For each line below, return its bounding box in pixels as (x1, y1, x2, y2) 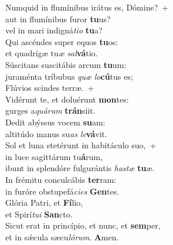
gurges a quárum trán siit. (5, 104, 96, 117)
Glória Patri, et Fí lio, (5, 196, 83, 209)
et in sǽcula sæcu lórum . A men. (5, 230, 119, 243)
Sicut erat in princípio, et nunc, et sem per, (5, 219, 161, 232)
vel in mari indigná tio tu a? (5, 24, 103, 36)
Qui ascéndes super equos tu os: (5, 35, 118, 47)
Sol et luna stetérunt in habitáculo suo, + (5, 139, 157, 151)
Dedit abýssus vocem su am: (5, 115, 106, 128)
